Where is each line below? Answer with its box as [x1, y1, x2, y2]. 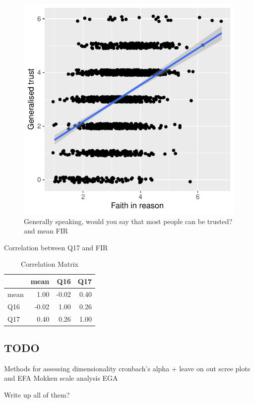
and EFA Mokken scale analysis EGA [4, 373, 118, 383]
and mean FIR [24, 226, 68, 236]
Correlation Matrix [20, 259, 79, 269]
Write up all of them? [4, 389, 70, 400]
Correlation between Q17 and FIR [4, 242, 108, 252]
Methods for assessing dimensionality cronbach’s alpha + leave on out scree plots [4, 363, 251, 373]
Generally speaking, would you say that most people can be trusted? [24, 216, 233, 226]
